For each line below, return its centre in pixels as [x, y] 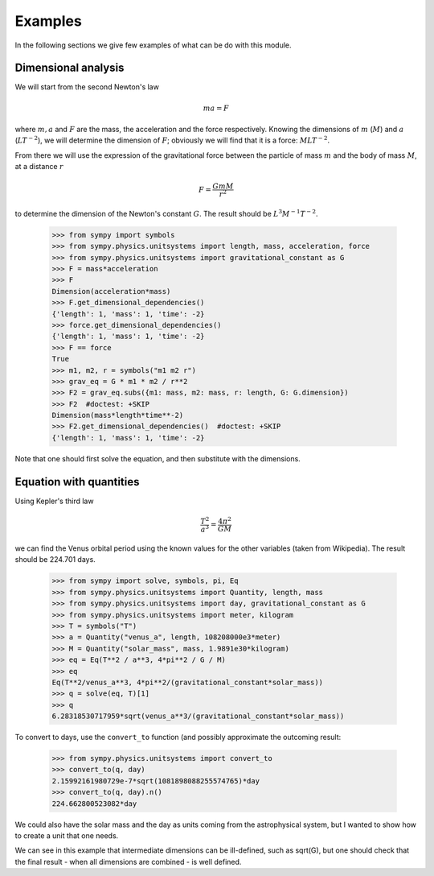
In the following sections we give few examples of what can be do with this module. [154, 45]
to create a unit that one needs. [67, 836]
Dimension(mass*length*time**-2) [118, 415]
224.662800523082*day [94, 804]
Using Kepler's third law [54, 501]
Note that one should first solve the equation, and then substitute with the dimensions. [158, 458]
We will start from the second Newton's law [87, 87]
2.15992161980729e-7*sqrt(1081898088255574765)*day [156, 781]
